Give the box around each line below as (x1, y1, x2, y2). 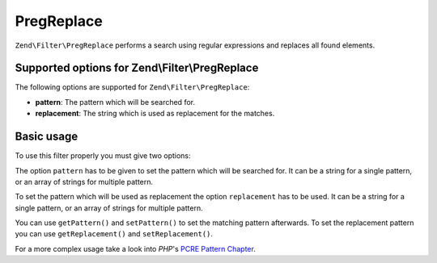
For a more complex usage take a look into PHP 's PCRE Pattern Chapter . (15, 244, 257, 253)
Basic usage (15, 130, 78, 144)
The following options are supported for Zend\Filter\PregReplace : (15, 82, 250, 92)
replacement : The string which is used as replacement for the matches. (35, 109, 275, 119)
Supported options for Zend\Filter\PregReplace (15, 61, 259, 75)
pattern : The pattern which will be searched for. (35, 97, 196, 106)
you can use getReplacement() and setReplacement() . (15, 229, 214, 239)
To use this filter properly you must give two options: (15, 151, 191, 161)
